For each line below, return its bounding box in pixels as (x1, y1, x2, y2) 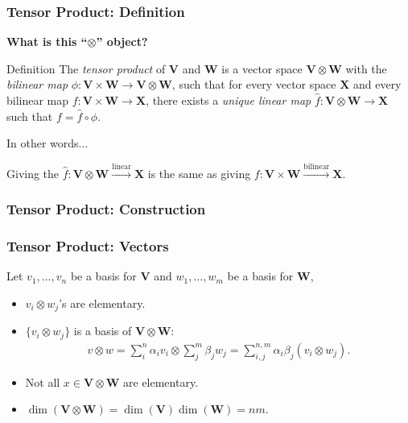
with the (345, 60, 387, 77)
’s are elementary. (59, 294, 146, 311)
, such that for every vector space (171, 76, 336, 93)
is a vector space (221, 60, 303, 77)
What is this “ (6, 33, 88, 50)
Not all (25, 373, 60, 390)
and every (352, 76, 402, 93)
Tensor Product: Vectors (6, 235, 169, 255)
